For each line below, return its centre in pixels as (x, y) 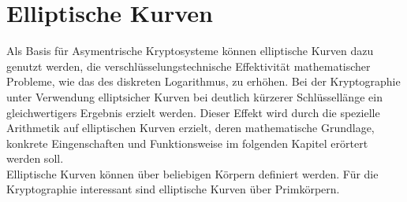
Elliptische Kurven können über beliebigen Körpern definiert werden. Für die (192, 173)
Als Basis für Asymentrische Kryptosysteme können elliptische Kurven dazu (190, 51)
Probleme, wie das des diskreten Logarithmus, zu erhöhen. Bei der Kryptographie (203, 81)
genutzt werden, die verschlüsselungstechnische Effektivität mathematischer (189, 66)
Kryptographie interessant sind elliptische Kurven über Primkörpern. (173, 189)
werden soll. (35, 158)
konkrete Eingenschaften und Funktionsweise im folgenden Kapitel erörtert (187, 143)
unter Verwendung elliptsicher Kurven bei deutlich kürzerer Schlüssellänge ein (194, 96)
